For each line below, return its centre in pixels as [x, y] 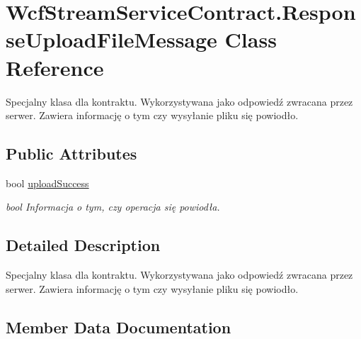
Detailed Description [83, 245]
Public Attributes [71, 154]
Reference [55, 67]
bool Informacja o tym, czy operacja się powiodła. [113, 207]
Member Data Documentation [119, 327]
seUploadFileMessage [111, 39]
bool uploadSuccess [47, 183]
